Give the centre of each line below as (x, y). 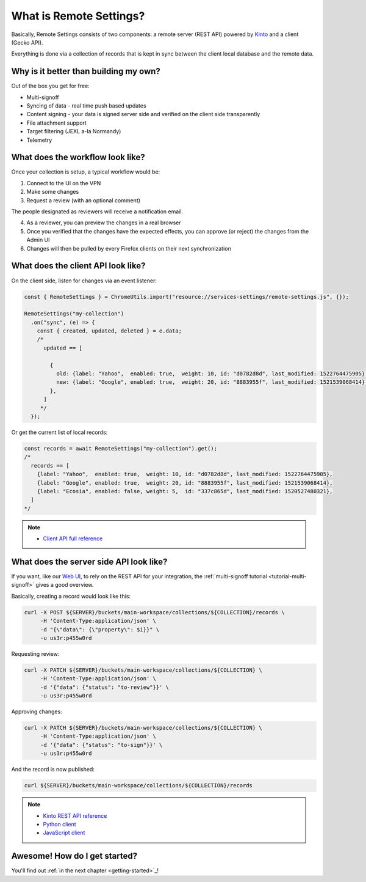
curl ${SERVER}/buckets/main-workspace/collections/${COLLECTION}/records (138, 786)
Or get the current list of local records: (59, 432)
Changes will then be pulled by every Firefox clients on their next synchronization (129, 248)
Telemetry (39, 140)
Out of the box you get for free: (50, 86)
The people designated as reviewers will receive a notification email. (97, 211)
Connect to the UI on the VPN (64, 183)
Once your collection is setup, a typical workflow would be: (86, 172)
